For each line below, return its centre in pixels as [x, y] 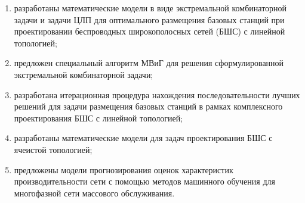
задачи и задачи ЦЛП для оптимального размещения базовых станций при [149, 19]
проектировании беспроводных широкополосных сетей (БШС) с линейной [150, 31]
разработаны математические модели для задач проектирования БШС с [143, 138]
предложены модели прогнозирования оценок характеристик [124, 169]
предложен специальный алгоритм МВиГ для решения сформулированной [149, 63]
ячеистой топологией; [53, 149]
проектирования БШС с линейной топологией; [98, 118]
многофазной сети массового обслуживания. [94, 193]
